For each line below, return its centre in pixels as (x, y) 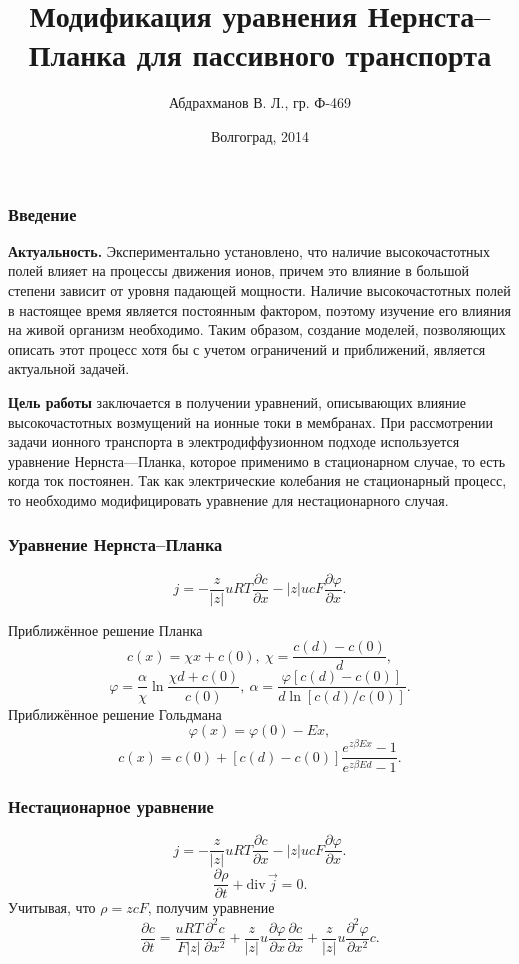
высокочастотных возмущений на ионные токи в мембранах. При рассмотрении (251, 421)
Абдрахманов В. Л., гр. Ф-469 (260, 102)
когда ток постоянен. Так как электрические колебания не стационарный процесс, (257, 480)
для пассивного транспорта (314, 54)
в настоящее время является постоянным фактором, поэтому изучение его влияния (259, 309)
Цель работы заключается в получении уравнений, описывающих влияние (237, 401)
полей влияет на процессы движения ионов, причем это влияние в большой (238, 270)
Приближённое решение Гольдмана (115, 713)
